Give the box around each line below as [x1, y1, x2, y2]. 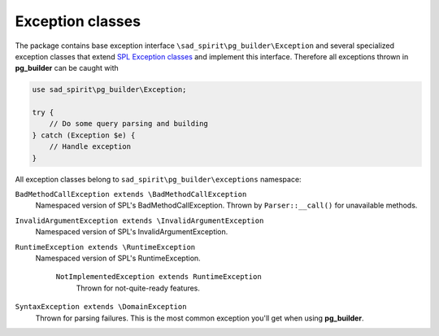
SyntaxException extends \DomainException [15, 302, 187, 312]
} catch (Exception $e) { [32, 130, 136, 140]
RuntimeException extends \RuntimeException [15, 242, 196, 251]
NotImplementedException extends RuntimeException [55, 273, 262, 281]
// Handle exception [49, 142, 132, 151]
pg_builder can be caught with [15, 63, 119, 73]
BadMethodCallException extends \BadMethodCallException [15, 190, 247, 199]
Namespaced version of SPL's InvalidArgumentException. [35, 227, 228, 237]
